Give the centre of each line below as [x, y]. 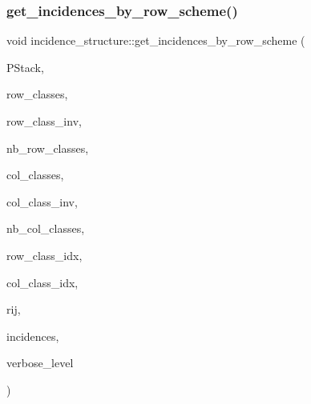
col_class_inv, [42, 201]
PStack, [25, 67]
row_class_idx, [44, 255]
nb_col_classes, [46, 228]
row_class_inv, [44, 121]
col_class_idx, [42, 282]
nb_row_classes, [48, 148]
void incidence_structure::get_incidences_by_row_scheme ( [156, 40]
